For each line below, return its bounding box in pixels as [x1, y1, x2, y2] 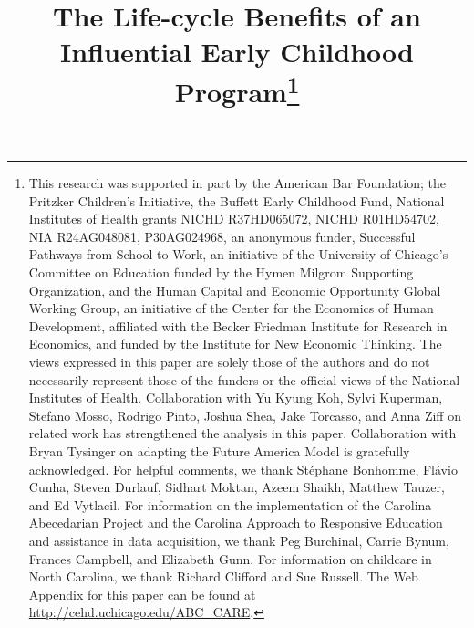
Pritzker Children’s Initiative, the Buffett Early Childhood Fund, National [28, 191, 445, 210]
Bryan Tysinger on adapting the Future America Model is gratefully [28, 441, 410, 460]
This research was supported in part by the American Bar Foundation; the [28, 173, 446, 193]
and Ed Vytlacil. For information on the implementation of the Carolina [28, 495, 432, 514]
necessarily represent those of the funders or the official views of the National [28, 370, 460, 389]
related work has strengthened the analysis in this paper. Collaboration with [28, 424, 457, 443]
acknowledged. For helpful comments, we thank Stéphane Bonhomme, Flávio [28, 459, 458, 478]
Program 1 [174, 68, 300, 110]
